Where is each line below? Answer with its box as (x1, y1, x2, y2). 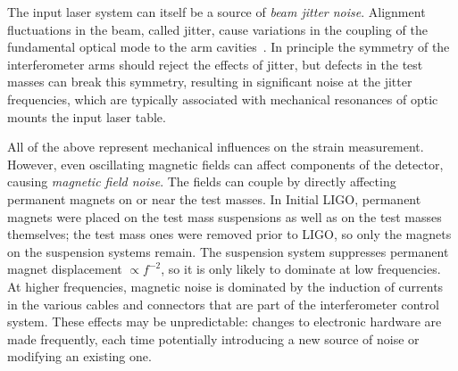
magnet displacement (7, 260, 122, 278)
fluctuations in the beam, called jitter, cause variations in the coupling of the (7, 20, 428, 38)
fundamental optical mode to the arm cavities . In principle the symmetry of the (7, 37, 450, 56)
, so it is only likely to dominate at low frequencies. (161, 260, 441, 278)
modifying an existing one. (7, 347, 152, 366)
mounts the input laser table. (7, 107, 166, 126)
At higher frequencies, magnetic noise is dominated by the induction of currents (7, 276, 444, 295)
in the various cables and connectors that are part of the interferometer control (7, 294, 439, 313)
